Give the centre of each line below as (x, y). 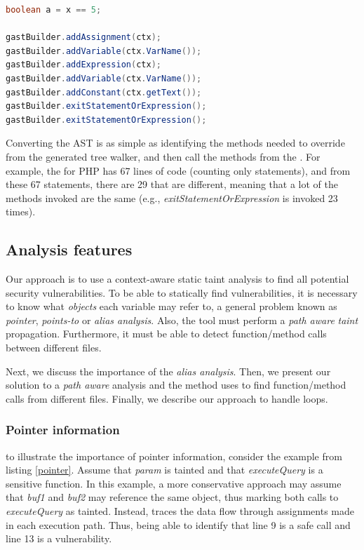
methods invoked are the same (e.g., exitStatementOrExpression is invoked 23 (172, 197)
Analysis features (69, 249)
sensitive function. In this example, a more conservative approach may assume (174, 483)
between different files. (54, 348)
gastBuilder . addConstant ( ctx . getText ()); (104, 92)
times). (21, 212)
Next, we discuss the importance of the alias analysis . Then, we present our (168, 371)
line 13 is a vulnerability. (59, 538)
